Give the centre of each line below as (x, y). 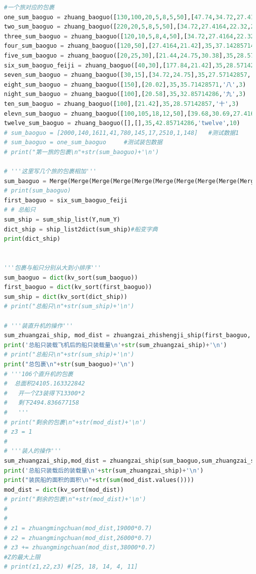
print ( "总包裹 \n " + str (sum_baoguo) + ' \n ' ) (69, 364)
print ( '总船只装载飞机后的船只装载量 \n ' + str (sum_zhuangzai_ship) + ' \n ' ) (115, 345)
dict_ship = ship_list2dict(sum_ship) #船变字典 (81, 229)
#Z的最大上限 (22, 557)
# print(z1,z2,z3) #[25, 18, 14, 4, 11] (71, 567)
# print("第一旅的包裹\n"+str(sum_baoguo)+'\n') (81, 152)
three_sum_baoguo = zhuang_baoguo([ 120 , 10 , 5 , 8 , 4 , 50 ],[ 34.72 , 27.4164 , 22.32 (129, 36)
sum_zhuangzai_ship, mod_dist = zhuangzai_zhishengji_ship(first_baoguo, (128, 335)
